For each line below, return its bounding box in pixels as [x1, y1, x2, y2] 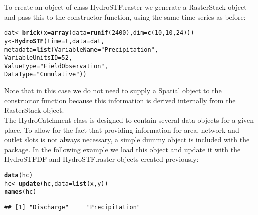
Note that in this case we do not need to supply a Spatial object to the [4, 85, 222, 96]
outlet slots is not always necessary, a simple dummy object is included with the [4, 134, 250, 145]
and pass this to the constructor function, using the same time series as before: [4, 11, 246, 22]
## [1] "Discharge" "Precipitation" [4, 203, 141, 211]
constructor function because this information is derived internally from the [4, 95, 236, 105]
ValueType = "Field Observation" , [4, 62, 108, 70]
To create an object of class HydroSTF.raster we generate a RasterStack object [4, 2, 247, 12]
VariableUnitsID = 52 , [4, 54, 73, 62]
